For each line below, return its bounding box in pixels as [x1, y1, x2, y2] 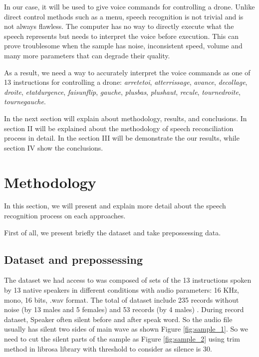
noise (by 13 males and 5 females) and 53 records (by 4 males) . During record [4, 304, 244, 315]
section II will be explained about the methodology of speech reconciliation [4, 123, 234, 133]
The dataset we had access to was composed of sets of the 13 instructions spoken [4, 275, 252, 285]
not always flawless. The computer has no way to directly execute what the [4, 21, 234, 31]
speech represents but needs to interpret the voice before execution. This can [4, 30, 239, 41]
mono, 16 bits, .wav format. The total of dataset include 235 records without [4, 294, 239, 305]
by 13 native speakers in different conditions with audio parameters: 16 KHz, [4, 285, 240, 295]
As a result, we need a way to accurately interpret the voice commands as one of [4, 67, 251, 77]
